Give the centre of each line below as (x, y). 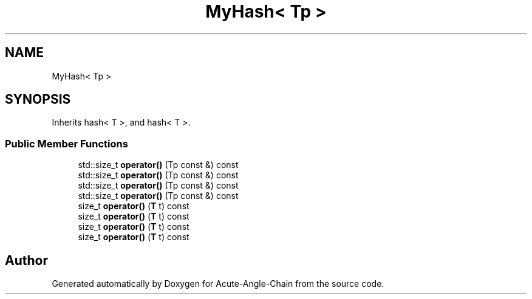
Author (26, 260)
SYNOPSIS (38, 99)
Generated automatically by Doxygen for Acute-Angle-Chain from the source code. (218, 284)
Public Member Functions (66, 143)
